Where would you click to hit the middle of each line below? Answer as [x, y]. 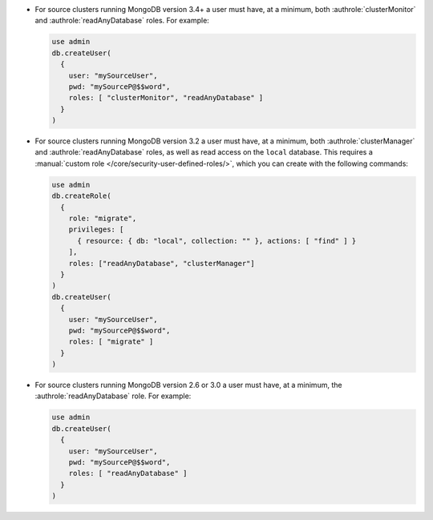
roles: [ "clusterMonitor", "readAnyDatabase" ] [166, 98]
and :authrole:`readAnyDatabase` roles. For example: [122, 21]
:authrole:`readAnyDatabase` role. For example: [113, 396]
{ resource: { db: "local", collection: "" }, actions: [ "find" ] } [217, 241]
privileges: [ [96, 230]
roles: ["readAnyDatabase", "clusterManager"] [162, 263]
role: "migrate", [103, 219]
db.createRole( [81, 196]
